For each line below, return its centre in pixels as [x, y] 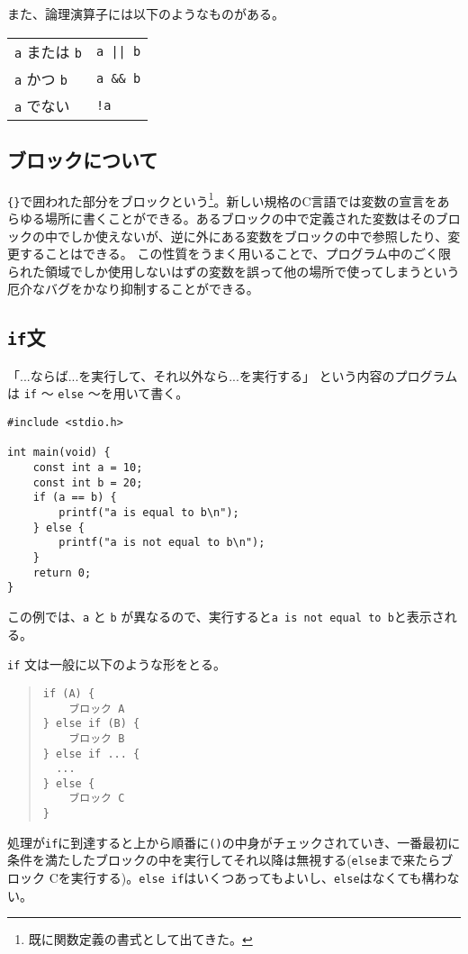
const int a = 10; [88, 468]
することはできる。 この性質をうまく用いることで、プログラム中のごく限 [235, 254]
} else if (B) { [91, 724]
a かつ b [41, 78]
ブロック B [97, 738]
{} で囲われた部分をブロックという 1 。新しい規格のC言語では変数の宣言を [222, 199]
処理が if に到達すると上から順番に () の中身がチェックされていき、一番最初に [234, 842]
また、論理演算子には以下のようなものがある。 [146, 14]
